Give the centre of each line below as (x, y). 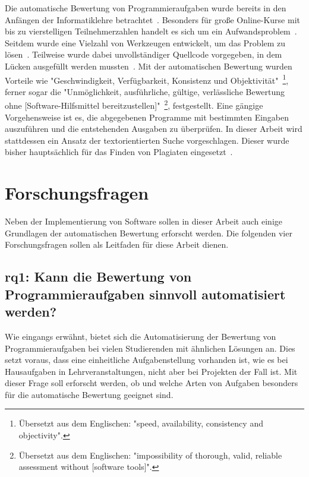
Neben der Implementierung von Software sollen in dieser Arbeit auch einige (144, 221)
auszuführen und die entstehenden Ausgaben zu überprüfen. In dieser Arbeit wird (154, 129)
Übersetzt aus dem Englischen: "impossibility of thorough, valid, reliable (150, 455)
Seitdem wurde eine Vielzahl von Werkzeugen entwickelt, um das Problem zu (145, 42)
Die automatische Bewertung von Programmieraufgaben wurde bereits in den (146, 8)
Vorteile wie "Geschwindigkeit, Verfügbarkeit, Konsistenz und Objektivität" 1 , (147, 79)
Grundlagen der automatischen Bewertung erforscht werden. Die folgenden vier (149, 233)
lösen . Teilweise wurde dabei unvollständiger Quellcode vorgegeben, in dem (144, 54)
